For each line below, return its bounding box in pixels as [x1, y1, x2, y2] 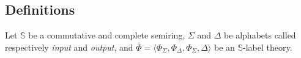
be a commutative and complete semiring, [28, 29, 185, 42]
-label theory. [243, 40, 292, 53]
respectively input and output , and [5, 40, 133, 53]
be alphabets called [224, 29, 296, 42]
